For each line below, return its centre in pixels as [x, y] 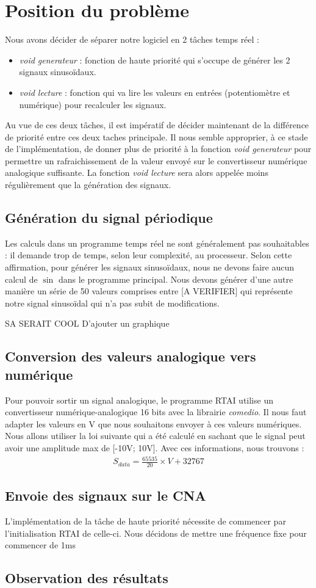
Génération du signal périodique [109, 218]
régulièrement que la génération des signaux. [88, 185]
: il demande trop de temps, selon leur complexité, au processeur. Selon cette [149, 255]
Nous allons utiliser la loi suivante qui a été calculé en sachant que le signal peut [155, 436]
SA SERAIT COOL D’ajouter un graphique [87, 323]
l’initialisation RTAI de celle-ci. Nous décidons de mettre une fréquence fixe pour [156, 533]
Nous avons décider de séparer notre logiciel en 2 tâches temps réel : [132, 39]
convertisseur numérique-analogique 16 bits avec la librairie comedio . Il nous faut [156, 412]
